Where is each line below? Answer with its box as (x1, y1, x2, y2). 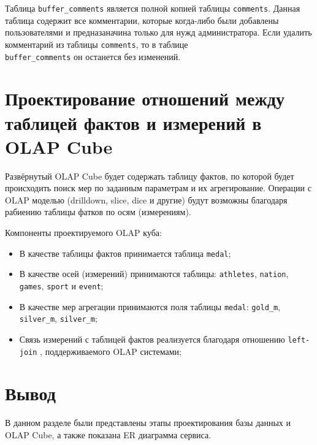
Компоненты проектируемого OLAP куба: (5, 226, 162, 239)
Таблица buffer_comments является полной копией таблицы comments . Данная (5, 2, 300, 14)
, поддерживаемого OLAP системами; (40, 344, 181, 357)
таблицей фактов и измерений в (5, 110, 262, 135)
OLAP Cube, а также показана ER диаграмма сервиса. (5, 428, 212, 441)
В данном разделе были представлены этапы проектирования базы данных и (5, 416, 291, 429)
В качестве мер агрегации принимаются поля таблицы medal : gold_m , (19, 300, 281, 313)
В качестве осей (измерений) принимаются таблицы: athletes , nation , (19, 267, 289, 280)
